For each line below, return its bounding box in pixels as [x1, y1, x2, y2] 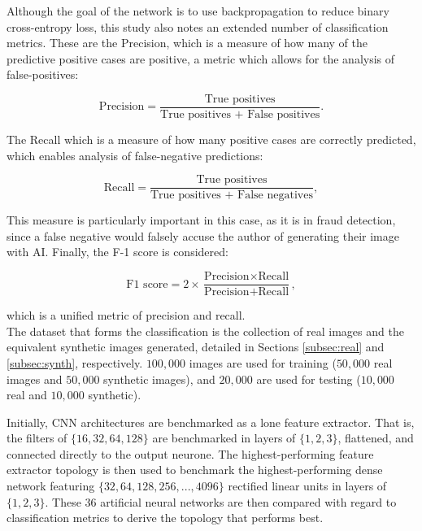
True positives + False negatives [150, 189, 313, 202]
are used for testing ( [256, 370, 361, 387]
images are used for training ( [189, 354, 337, 371]
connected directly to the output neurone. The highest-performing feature [7, 445, 374, 462]
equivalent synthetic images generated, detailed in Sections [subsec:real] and [7, 338, 385, 355]
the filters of [7, 429, 67, 446]
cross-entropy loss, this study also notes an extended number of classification [7, 18, 389, 35]
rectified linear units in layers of [228, 477, 387, 494]
